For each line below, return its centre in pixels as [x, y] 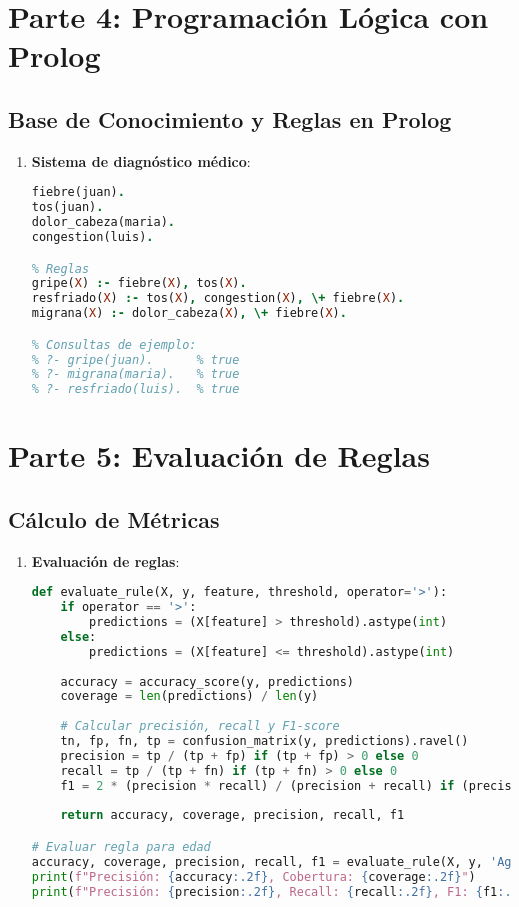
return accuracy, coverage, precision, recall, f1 [232, 815]
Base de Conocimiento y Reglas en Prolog [230, 118]
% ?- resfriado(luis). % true [135, 389]
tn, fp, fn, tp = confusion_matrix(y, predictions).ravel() [264, 741]
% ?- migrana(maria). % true [135, 374]
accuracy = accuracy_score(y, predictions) [207, 681]
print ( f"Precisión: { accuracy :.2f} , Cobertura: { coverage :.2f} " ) [253, 876]
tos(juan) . [67, 207]
